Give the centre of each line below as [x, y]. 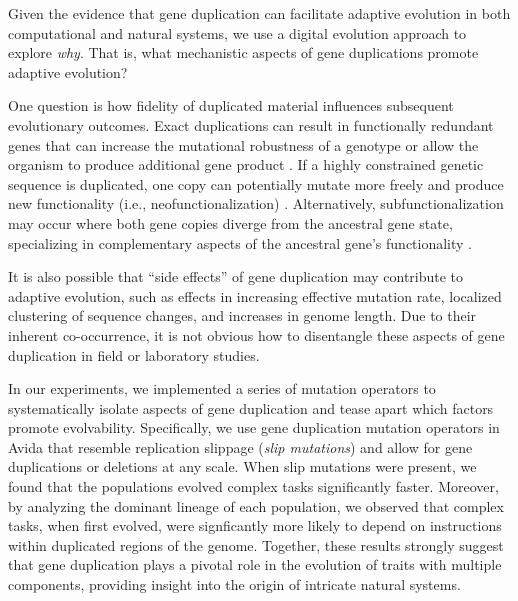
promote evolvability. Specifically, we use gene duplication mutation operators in [254, 427]
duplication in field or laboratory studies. [134, 354]
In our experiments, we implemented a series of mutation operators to [222, 388]
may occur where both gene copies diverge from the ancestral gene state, [230, 222]
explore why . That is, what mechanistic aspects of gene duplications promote [243, 52]
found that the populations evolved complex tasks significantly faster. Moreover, [253, 486]
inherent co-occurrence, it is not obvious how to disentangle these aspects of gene [256, 334]
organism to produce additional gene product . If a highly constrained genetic [246, 164]
